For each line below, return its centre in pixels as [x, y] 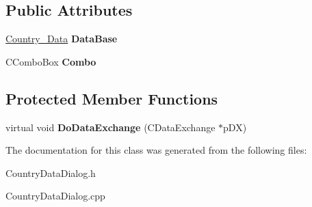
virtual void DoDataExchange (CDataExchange [110, 127]
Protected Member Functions [112, 98]
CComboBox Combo [51, 61]
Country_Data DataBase [62, 39]
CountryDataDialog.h [51, 172]
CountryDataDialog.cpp [55, 196]
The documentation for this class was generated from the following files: [156, 150]
